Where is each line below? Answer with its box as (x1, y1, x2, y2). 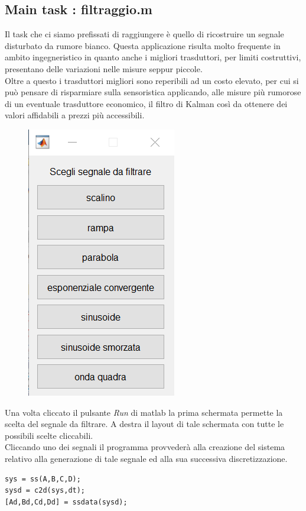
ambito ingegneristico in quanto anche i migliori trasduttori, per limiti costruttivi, (5, 51, 301, 63)
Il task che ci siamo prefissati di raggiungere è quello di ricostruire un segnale (5, 28, 284, 40)
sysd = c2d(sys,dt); (5, 486, 86, 495)
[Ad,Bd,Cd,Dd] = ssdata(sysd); (5, 497, 128, 506)
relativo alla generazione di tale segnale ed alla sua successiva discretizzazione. (5, 452, 288, 464)
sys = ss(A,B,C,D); (5, 474, 81, 483)
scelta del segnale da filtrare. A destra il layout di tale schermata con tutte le (5, 418, 284, 430)
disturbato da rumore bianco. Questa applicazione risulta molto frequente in (5, 39, 281, 51)
